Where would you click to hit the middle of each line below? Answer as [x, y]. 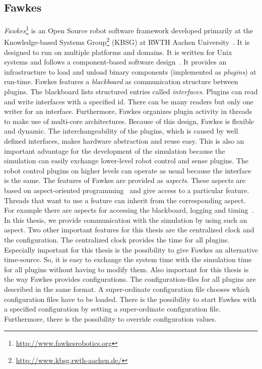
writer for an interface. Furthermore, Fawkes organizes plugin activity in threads [128, 111]
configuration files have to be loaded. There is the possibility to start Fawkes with [130, 299]
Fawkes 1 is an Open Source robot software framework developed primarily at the [129, 29]
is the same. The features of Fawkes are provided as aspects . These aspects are [125, 180]
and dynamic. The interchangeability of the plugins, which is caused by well [121, 131]
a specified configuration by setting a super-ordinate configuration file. [112, 309]
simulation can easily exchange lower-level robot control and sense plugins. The [126, 161]
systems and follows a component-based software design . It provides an [115, 62]
